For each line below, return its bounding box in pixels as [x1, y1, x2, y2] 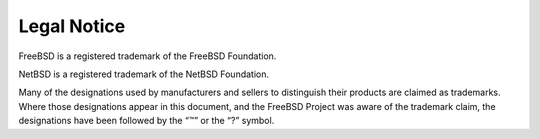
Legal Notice [18, 15, 126, 37]
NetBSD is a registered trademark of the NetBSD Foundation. [18, 68, 270, 80]
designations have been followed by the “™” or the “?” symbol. [18, 115, 275, 127]
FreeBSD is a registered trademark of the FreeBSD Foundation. [18, 50, 277, 62]
